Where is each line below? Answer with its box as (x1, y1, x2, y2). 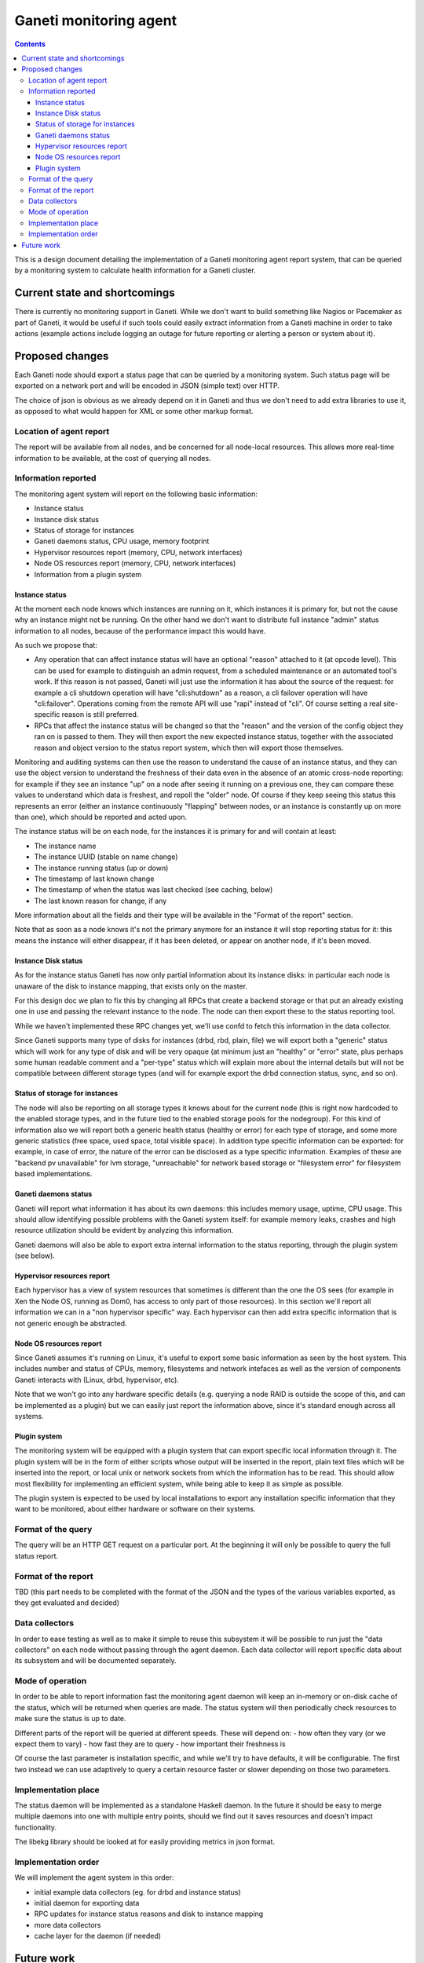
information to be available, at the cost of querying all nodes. (14, 453, 211, 462)
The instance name (34, 841, 97, 850)
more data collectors (34, 1920, 101, 1929)
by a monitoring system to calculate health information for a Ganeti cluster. (14, 265, 257, 275)
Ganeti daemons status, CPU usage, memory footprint (34, 536, 210, 546)
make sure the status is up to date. (14, 1714, 126, 1724)
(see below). (14, 1251, 55, 1260)
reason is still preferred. (61, 710, 139, 719)
